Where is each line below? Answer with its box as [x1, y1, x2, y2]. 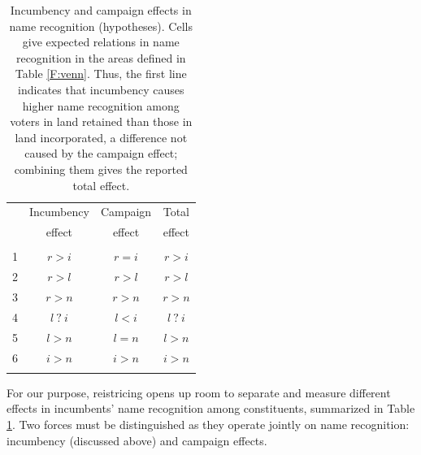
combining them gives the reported [14, 160, 188, 177]
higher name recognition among [22, 97, 180, 114]
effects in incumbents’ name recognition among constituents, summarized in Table [7, 400, 415, 417]
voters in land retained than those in [10, 113, 193, 130]
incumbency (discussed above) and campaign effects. [7, 431, 267, 448]
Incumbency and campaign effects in [10, 2, 192, 18]
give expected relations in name [22, 33, 180, 50]
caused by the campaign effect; [24, 145, 178, 162]
